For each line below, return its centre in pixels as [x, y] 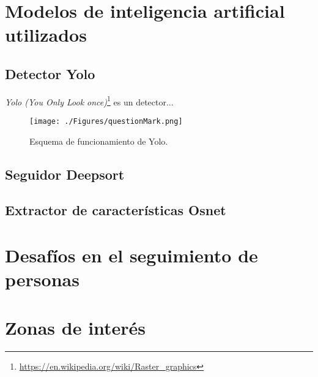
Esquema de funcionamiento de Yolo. [99, 141]
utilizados [46, 35]
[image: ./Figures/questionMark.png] [106, 122]
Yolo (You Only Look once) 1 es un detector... [89, 101]
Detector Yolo [50, 73]
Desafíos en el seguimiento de [131, 255]
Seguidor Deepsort [65, 174]
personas [42, 279]
